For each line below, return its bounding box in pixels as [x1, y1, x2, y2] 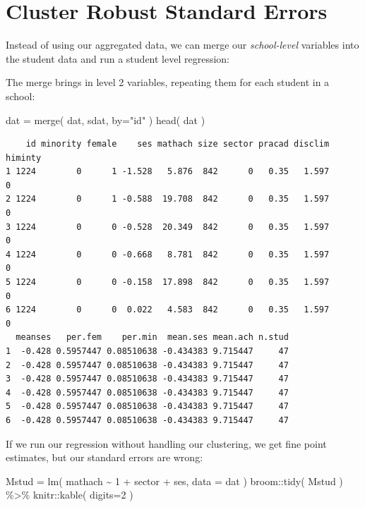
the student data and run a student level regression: [6, 51, 229, 66]
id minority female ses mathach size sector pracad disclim [25, 139, 330, 149]
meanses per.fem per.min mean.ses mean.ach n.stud [16, 332, 289, 343]
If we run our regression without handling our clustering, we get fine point [6, 436, 327, 451]
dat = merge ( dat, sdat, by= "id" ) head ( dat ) [6, 112, 205, 127]
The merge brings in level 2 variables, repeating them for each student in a [6, 75, 330, 90]
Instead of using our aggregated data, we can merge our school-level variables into [6, 37, 359, 52]
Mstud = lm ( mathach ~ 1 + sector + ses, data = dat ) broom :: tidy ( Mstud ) [6, 473, 343, 488]
